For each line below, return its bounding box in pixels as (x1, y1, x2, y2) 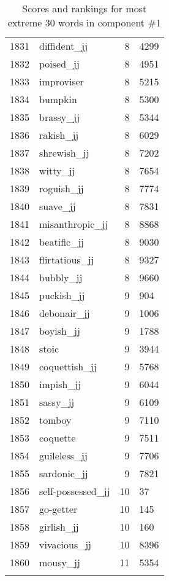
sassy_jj (39, 395, 75, 409)
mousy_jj (39, 555, 80, 569)
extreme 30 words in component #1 (7, 15, 161, 29)
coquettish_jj (39, 359, 97, 373)
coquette (39, 431, 76, 445)
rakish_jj (39, 128, 79, 142)
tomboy (39, 413, 72, 427)
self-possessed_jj (39, 484, 110, 498)
